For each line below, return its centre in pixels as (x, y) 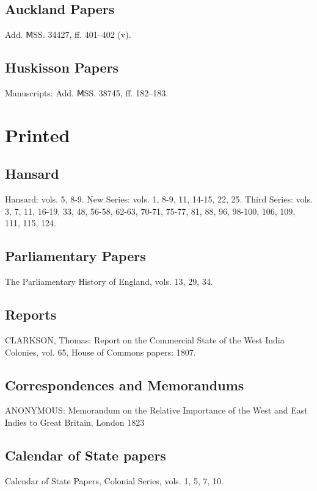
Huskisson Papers (62, 67)
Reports (31, 314)
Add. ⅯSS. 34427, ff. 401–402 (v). (68, 34)
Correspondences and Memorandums (125, 385)
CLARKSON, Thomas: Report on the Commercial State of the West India (145, 339)
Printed (38, 134)
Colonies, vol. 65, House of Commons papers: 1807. (100, 352)
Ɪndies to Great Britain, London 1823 (75, 422)
